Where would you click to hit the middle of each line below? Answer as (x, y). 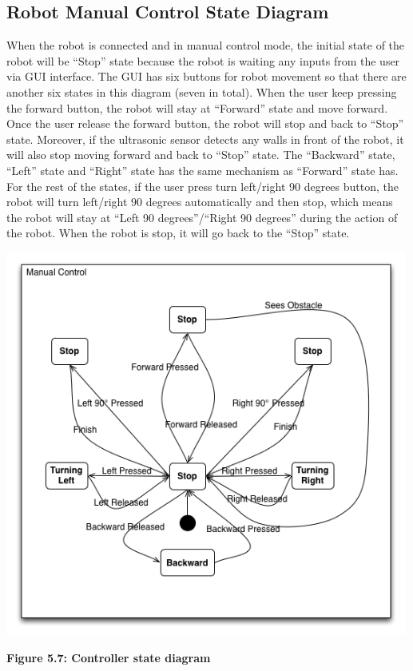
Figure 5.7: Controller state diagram (109, 658)
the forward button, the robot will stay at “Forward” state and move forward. (197, 107)
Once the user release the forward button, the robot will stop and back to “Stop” (205, 123)
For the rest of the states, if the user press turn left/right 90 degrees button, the (203, 186)
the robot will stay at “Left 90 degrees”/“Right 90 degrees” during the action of (202, 217)
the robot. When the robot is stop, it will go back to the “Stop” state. (178, 233)
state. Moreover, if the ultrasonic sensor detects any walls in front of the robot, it (205, 139)
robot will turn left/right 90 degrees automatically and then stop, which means (200, 202)
